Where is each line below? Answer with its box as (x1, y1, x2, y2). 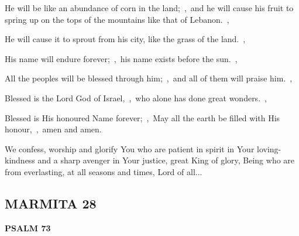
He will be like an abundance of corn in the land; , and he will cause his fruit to (5, 2, 294, 13)
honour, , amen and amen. (5, 123, 102, 135)
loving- (257, 142, 281, 155)
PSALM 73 (5, 221, 51, 234)
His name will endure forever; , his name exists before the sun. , (5, 52, 238, 64)
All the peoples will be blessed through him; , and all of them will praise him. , (5, 72, 293, 84)
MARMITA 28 (5, 194, 97, 212)
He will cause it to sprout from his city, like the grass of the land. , (5, 33, 246, 45)
